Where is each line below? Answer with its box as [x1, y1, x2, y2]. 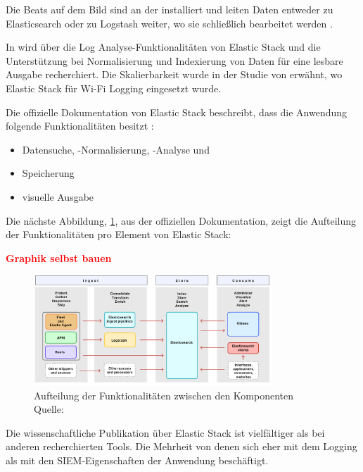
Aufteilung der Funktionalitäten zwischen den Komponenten [34, 387, 294, 402]
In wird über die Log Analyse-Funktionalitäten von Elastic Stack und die [6, 39, 321, 54]
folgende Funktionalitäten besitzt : [6, 118, 154, 133]
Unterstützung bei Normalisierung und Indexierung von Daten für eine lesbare [6, 53, 343, 68]
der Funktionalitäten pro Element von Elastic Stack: [6, 227, 231, 242]
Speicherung [22, 166, 75, 180]
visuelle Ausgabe [22, 189, 94, 204]
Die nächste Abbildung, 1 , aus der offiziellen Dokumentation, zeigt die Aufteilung [6, 213, 357, 228]
